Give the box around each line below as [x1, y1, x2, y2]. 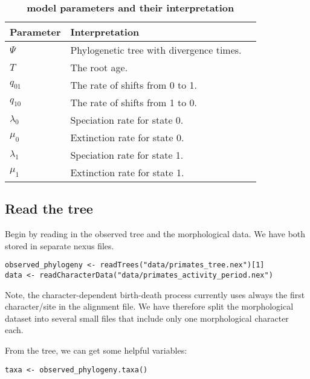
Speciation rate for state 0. [70, 113, 184, 127]
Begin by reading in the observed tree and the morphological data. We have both [5, 228, 306, 240]
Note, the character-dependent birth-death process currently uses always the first [5, 288, 305, 301]
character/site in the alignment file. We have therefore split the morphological [5, 300, 294, 313]
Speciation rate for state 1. [70, 148, 184, 162]
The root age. [70, 60, 128, 74]
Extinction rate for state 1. [70, 165, 184, 179]
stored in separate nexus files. [5, 239, 114, 252]
